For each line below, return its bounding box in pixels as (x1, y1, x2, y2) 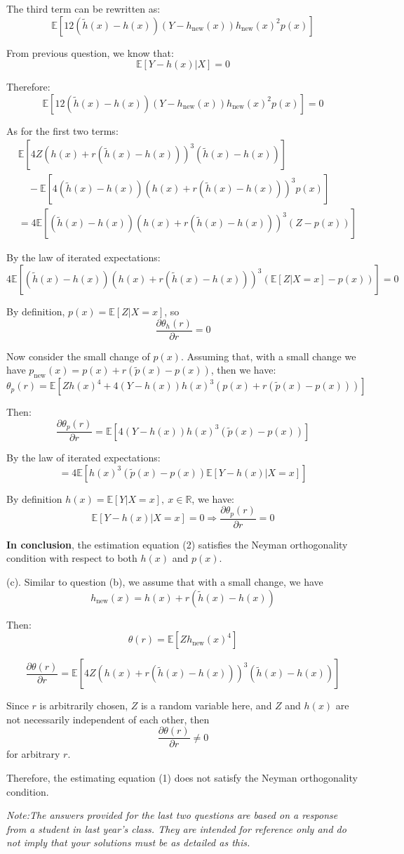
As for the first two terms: (6, 123, 119, 138)
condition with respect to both (6, 551, 137, 565)
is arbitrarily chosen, (39, 698, 128, 713)
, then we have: (210, 362, 276, 377)
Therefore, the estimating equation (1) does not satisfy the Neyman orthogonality (6, 770, 358, 785)
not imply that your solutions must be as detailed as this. (6, 835, 250, 850)
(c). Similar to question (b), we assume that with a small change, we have (6, 574, 323, 589)
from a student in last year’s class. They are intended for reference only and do (6, 821, 346, 836)
